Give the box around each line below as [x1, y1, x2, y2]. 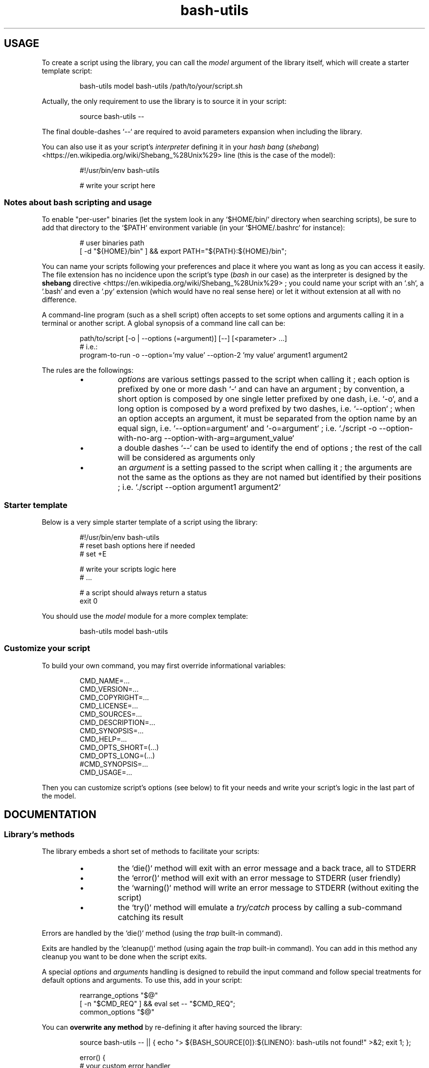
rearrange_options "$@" [79, 991, 158, 1000]
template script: [42, 66, 92, 75]
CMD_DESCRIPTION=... [79, 718, 155, 727]
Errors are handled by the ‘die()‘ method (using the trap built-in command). [42, 929, 283, 938]
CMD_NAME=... [79, 676, 130, 685]
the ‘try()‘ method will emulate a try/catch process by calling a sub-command [118, 902, 402, 913]
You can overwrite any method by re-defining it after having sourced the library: [42, 1023, 302, 1032]
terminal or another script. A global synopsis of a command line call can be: [42, 319, 286, 328]
